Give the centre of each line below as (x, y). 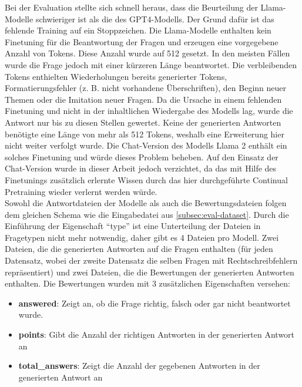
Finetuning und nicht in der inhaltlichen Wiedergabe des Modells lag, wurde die (149, 111)
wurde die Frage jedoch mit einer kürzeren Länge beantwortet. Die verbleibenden (151, 64)
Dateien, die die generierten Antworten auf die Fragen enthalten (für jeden (139, 249)
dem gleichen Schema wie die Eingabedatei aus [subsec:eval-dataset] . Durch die (147, 214)
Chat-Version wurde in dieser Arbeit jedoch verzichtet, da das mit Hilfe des (141, 168)
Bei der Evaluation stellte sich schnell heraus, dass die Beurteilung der (131, 7)
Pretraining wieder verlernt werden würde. (81, 191)
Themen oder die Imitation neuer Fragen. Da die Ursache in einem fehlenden (143, 99)
